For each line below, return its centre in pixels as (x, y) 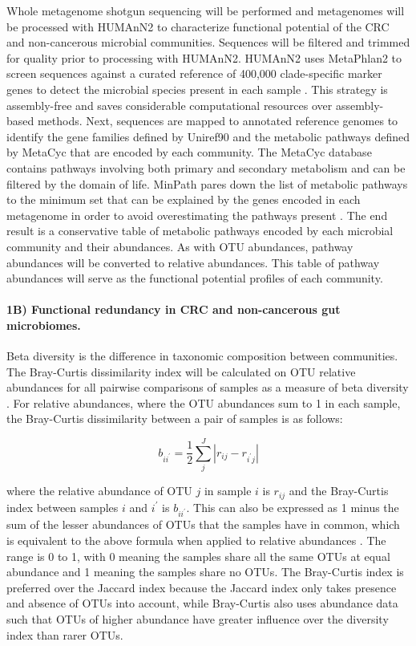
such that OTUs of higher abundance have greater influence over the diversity (198, 618)
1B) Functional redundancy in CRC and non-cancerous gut (174, 309)
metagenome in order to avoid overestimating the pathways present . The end (197, 215)
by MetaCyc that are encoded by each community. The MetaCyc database (189, 152)
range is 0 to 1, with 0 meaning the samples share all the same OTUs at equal (198, 556)
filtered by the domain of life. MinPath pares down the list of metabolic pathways (207, 183)
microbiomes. (44, 325)
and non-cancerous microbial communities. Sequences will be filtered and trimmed (208, 42)
